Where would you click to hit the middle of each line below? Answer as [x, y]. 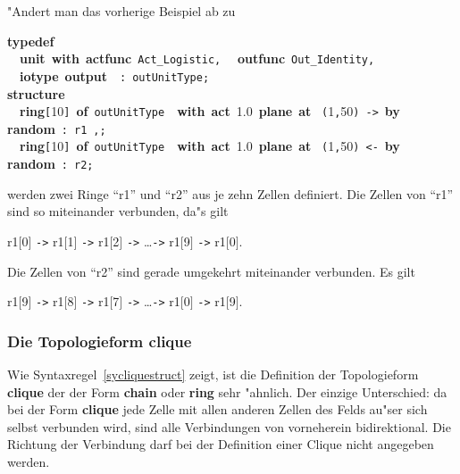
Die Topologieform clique [100, 341]
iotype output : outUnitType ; [115, 75]
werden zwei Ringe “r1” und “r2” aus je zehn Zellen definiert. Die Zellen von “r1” [230, 193]
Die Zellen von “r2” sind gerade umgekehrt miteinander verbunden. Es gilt [211, 271]
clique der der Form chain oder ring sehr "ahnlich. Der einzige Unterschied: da [227, 391]
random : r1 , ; [57, 128]
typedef [31, 41]
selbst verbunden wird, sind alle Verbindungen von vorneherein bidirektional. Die [229, 426]
